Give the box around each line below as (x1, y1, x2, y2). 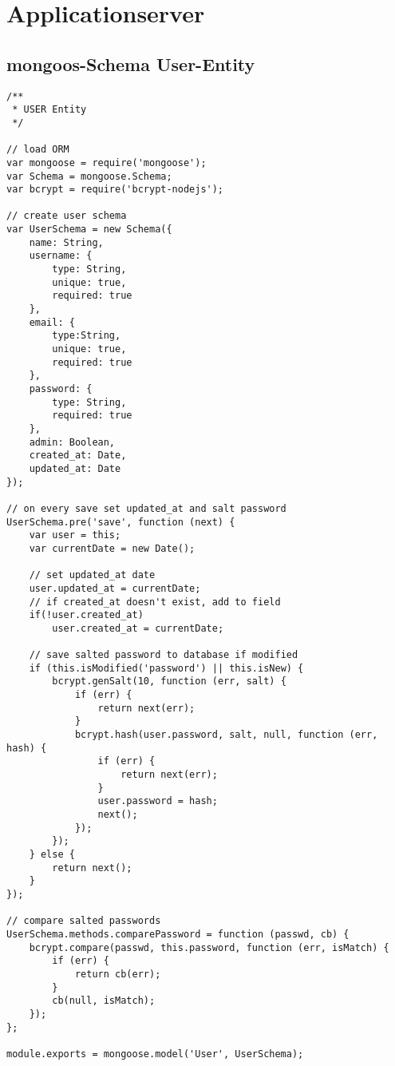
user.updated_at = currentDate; (29, 582, 201, 594)
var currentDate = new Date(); (29, 542, 196, 554)
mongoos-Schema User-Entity (6, 51, 255, 76)
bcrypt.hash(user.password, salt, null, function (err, (74, 729, 378, 741)
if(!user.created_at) (29, 609, 144, 621)
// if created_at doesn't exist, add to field (29, 596, 281, 608)
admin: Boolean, (29, 436, 116, 448)
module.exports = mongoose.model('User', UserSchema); (6, 1048, 304, 1060)
